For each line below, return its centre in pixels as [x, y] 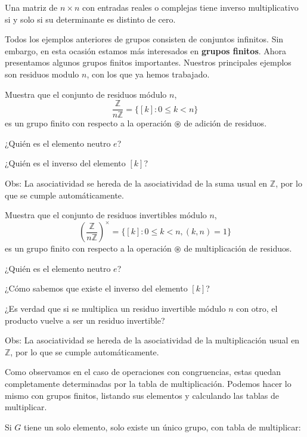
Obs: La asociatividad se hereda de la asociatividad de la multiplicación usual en [152, 340]
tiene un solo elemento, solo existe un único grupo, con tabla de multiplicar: [162, 427]
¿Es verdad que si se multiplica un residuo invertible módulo [115, 309]
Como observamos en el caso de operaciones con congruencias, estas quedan [143, 372]
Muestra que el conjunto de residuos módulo [86, 94]
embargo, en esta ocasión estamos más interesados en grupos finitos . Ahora [146, 50]
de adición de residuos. [225, 123]
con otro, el [257, 309]
